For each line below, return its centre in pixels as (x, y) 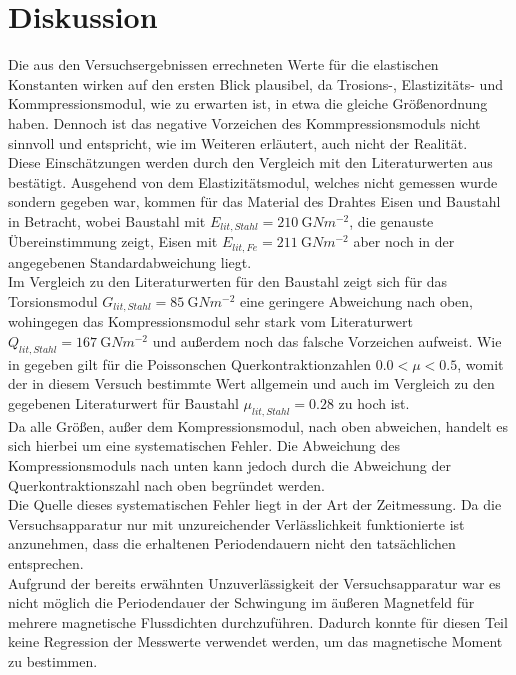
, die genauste (391, 220)
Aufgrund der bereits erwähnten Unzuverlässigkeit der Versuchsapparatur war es (254, 582)
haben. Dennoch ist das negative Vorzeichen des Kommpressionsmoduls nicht (244, 122)
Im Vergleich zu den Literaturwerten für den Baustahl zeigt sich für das (228, 281)
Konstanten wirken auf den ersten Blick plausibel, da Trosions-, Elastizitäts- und (255, 83)
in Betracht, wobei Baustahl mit (107, 220)
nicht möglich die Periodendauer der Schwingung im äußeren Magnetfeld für (241, 602)
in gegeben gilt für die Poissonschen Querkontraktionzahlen (190, 363)
